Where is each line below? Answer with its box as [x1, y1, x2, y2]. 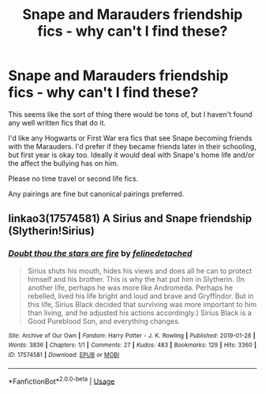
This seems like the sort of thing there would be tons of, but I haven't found [8, 109, 252, 119]
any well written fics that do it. [8, 118, 106, 127]
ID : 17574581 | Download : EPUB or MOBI [8, 351, 120, 358]
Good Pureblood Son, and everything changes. [27, 316, 181, 325]
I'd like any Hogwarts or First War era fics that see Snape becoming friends [8, 133, 252, 143]
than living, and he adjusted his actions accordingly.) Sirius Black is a [27, 308, 252, 317]
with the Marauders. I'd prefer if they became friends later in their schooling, [8, 141, 256, 151]
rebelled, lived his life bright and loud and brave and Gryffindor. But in [27, 291, 254, 301]
